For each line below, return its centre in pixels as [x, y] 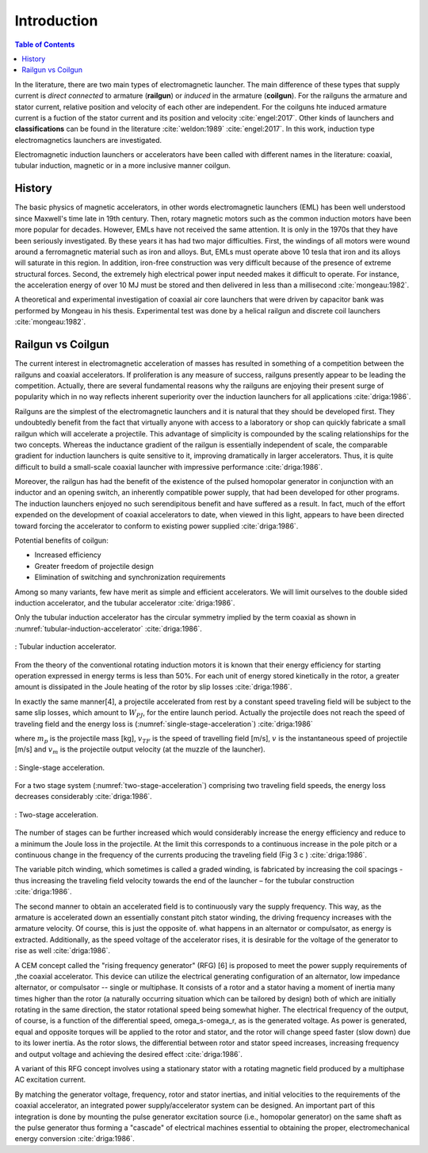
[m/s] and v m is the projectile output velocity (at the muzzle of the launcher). [140, 750]
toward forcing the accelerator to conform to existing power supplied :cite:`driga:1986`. [157, 526]
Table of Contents [45, 44]
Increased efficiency [68, 555]
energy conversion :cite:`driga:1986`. [75, 1139]
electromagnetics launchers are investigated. [88, 140]
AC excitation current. [50, 1080]
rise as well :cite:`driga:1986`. [63, 951]
